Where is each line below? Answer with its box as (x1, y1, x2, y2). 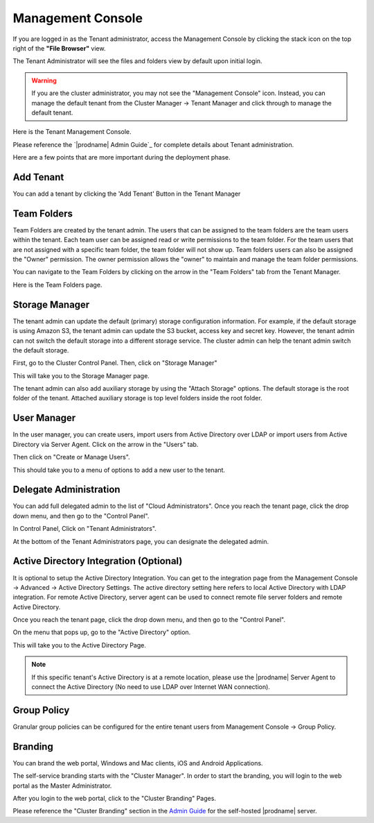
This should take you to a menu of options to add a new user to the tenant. (12, 466, 225, 474)
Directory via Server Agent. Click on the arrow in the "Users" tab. (12, 440, 199, 448)
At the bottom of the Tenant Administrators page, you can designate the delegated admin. (12, 537, 269, 545)
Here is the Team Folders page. (12, 280, 103, 289)
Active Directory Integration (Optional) (12, 555, 183, 567)
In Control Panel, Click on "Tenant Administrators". (12, 525, 157, 533)
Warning (31, 76, 57, 85)
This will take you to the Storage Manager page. (12, 371, 150, 380)
